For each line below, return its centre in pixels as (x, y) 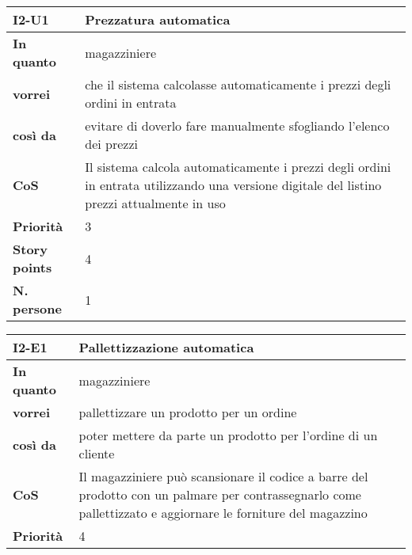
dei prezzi (111, 144)
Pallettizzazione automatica (166, 347)
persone (37, 308)
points (32, 267)
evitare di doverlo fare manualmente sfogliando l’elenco (237, 125)
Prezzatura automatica (158, 19)
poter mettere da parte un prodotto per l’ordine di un (228, 435)
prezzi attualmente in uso (155, 203)
